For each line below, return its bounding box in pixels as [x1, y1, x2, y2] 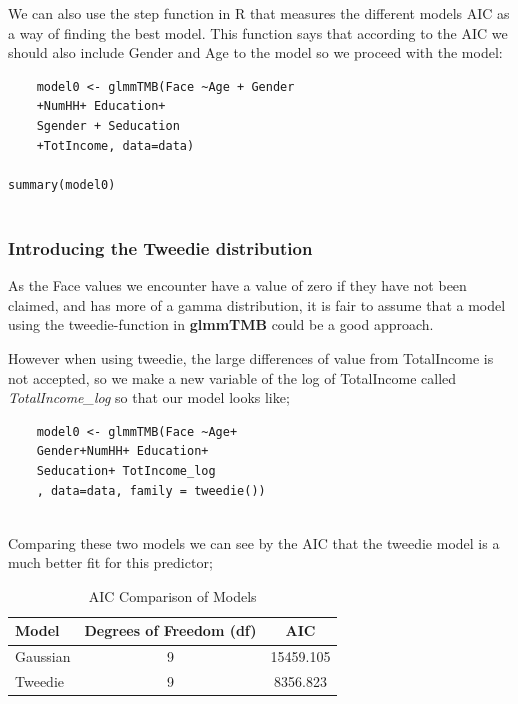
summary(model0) [8, 177, 116, 192]
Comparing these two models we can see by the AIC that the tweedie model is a [8, 532, 500, 553]
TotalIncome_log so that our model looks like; [8, 387, 290, 408]
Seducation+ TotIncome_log [36, 463, 216, 478]
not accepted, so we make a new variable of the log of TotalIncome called [8, 367, 457, 388]
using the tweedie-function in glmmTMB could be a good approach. [8, 314, 434, 335]
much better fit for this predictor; [8, 552, 213, 573]
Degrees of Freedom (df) [84, 620, 257, 641]
